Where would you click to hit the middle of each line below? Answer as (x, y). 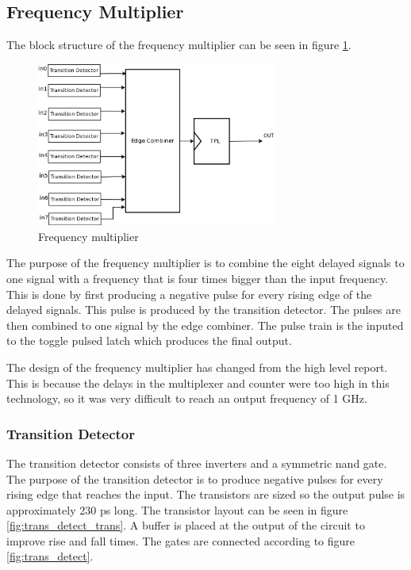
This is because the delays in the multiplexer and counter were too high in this (198, 383)
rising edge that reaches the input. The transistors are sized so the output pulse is (206, 494)
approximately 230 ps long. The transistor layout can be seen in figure (177, 509)
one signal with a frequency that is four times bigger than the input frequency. (198, 278)
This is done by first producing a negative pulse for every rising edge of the (189, 294)
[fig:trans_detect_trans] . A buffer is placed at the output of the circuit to (186, 525)
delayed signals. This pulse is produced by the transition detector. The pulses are (204, 310)
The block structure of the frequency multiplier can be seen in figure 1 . (179, 45)
